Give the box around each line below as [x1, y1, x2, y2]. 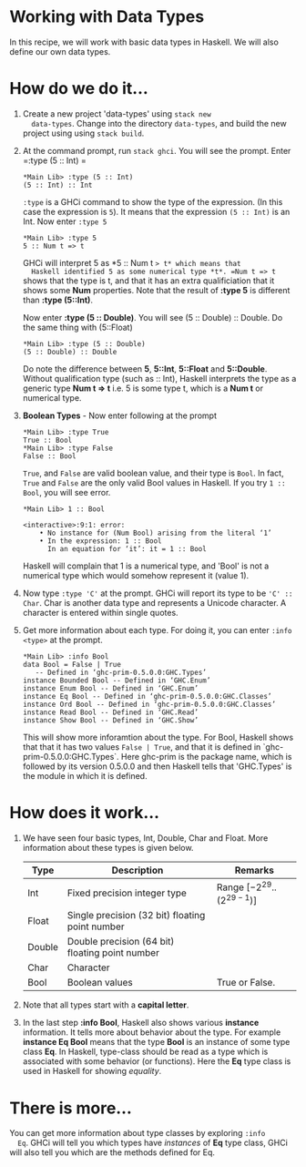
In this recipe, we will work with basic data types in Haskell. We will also [9, 36, 280, 47]
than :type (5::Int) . [22, 294, 94, 305]
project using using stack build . [22, 128, 145, 138]
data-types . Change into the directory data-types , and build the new [31, 118, 287, 128]
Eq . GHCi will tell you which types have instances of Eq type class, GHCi [17, 1137, 289, 1149]
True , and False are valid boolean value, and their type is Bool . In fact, [22, 467, 284, 478]
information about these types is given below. [22, 842, 194, 853]
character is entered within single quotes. [22, 607, 179, 618]
